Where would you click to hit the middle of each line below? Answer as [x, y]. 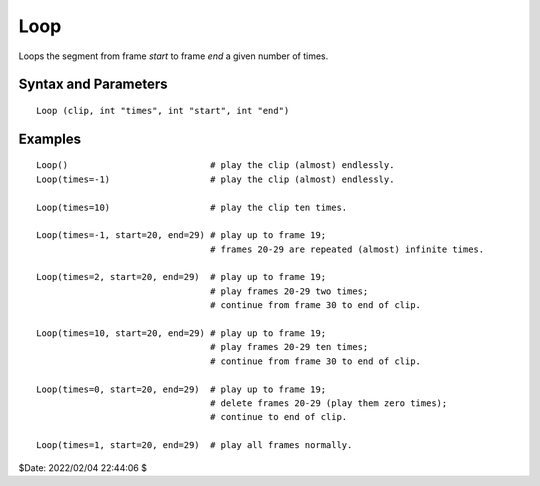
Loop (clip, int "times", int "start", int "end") [163, 110]
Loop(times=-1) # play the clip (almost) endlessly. [215, 179]
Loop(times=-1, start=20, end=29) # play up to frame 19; [181, 235]
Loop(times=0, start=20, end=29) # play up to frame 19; [181, 389]
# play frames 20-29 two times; [289, 291]
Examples [50, 138]
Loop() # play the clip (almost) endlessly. [215, 165]
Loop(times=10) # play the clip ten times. [192, 207]
